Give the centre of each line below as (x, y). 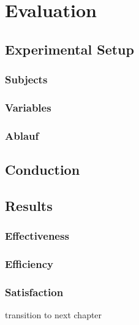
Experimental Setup (69, 49)
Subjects (26, 79)
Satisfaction (34, 292)
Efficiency (29, 264)
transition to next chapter (54, 315)
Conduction (43, 170)
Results (29, 205)
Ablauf (22, 135)
